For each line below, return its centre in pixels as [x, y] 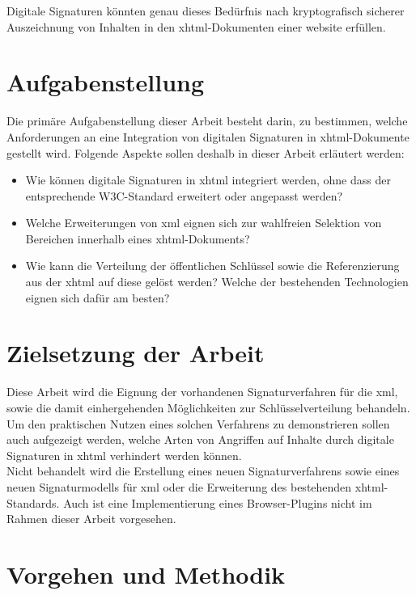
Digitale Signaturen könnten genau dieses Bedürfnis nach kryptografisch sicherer [206, 11]
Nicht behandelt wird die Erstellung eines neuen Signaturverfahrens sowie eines [203, 471]
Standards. [33, 502]
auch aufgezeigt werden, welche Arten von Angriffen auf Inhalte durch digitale [200, 439]
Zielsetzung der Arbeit [136, 353]
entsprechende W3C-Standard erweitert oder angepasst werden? [184, 195]
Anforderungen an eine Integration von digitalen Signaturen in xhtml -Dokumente [208, 136]
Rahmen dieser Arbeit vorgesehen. [91, 519]
